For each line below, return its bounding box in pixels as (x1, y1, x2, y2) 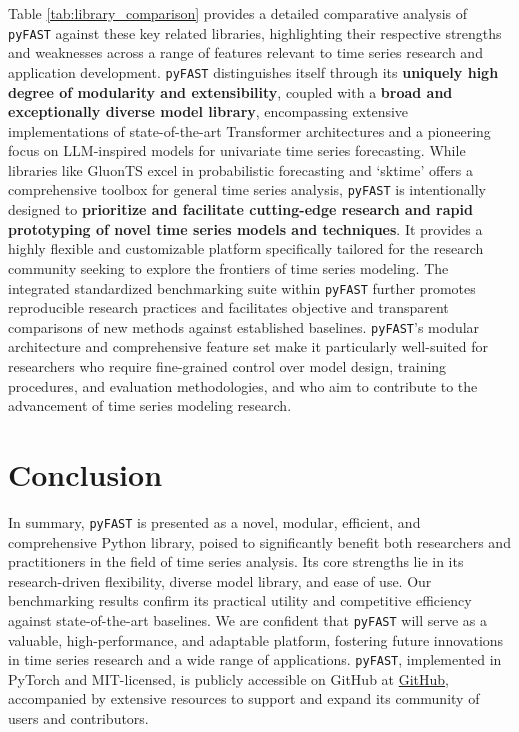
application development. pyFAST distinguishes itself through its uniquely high (8, 61, 499, 82)
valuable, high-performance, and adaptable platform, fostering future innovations (8, 629, 504, 650)
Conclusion (8, 453, 163, 494)
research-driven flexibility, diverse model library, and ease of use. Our (8, 570, 432, 591)
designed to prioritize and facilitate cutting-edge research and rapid (8, 199, 473, 220)
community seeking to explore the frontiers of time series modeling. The (8, 257, 449, 278)
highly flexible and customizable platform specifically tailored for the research (8, 238, 484, 259)
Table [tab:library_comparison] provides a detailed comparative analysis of (8, 3, 468, 23)
